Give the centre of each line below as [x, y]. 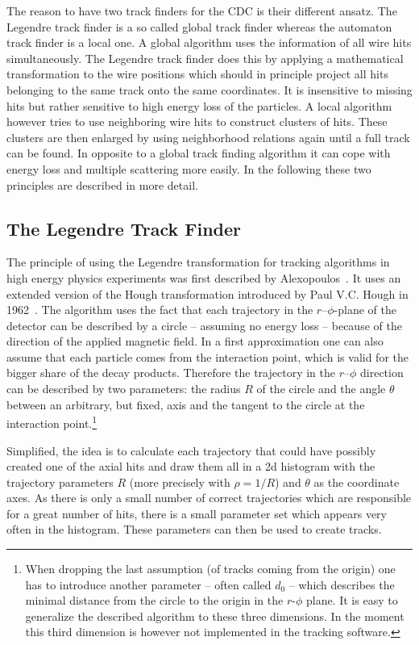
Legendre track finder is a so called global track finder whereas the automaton [199, 26]
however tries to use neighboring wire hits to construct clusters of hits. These [197, 121]
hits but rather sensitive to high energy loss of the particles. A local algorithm [199, 105]
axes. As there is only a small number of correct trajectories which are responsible [209, 498]
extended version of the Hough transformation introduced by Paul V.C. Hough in [207, 293]
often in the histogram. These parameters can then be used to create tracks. [194, 529]
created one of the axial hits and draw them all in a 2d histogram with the [191, 466]
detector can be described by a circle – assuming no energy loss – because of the [204, 325]
